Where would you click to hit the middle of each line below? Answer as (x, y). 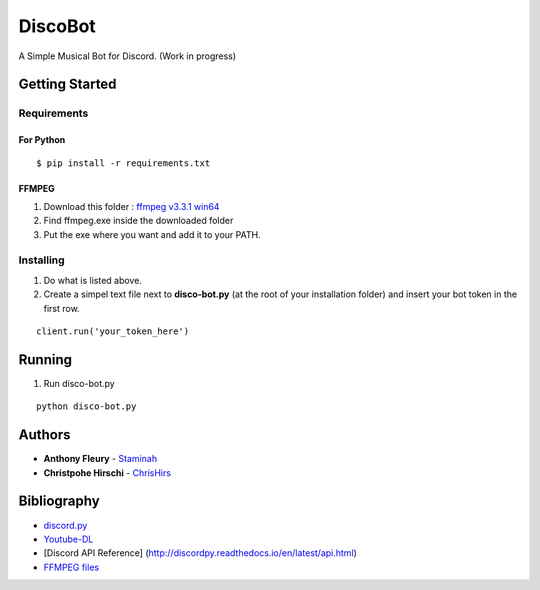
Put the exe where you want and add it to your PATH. (152, 234)
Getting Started (67, 84)
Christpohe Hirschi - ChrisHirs (107, 472)
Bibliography (59, 501)
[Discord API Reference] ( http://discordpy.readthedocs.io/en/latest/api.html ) (200, 553)
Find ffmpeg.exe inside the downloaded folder (138, 221)
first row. (61, 308)
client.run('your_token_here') (113, 331)
